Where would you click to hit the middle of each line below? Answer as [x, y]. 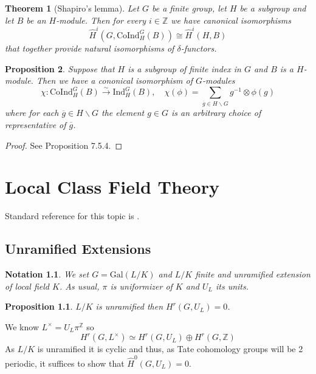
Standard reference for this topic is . [72, 216]
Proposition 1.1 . [39, 306]
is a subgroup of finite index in [184, 68]
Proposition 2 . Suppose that [60, 68]
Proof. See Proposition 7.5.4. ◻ [64, 145]
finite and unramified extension [253, 274]
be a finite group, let [189, 8]
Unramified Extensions [78, 249]
